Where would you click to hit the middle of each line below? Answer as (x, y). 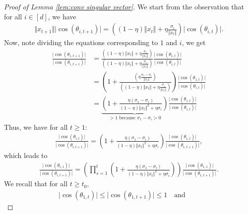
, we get (194, 42)
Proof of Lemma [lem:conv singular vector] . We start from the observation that (124, 6)
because (127, 118)
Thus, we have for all (36, 127)
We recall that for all (36, 184)
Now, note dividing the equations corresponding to (81, 42)
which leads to (26, 155)
